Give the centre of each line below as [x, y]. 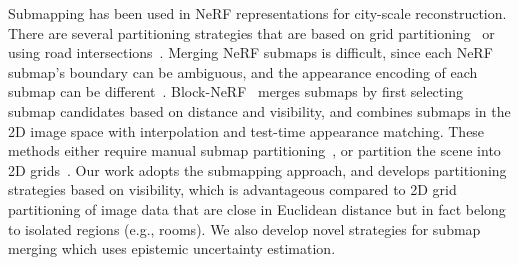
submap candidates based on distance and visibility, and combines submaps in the [259, 110]
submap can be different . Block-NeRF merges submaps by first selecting [235, 91]
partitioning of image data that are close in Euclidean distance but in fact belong [257, 208]
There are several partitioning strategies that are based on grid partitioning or [251, 32]
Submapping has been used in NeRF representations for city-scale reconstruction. [257, 13]
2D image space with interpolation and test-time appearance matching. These [246, 130]
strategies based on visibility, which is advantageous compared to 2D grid [232, 189]
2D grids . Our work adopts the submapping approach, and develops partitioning [257, 169]
